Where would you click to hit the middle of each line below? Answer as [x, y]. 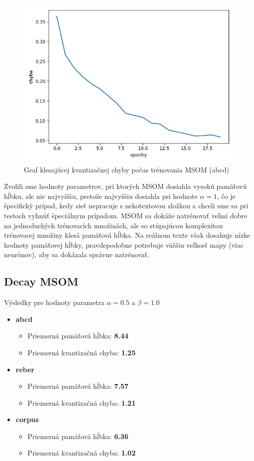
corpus [27, 419]
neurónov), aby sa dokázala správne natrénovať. [77, 254]
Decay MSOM [41, 281]
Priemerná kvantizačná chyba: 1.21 [82, 402]
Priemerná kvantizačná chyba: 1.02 [82, 453]
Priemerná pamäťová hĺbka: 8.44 [78, 336]
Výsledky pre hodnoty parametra [54, 302]
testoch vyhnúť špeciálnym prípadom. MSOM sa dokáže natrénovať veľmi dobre [126, 215]
